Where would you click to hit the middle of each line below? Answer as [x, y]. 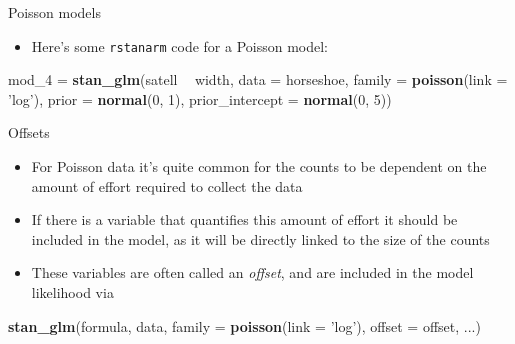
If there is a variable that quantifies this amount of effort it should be [244, 219]
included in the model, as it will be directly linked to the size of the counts [260, 238]
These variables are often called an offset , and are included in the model [252, 272]
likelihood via [72, 292]
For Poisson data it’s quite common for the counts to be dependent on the [259, 166]
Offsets [29, 132]
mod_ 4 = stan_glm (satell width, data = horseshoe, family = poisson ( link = [258, 79]
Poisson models [54, 12]
